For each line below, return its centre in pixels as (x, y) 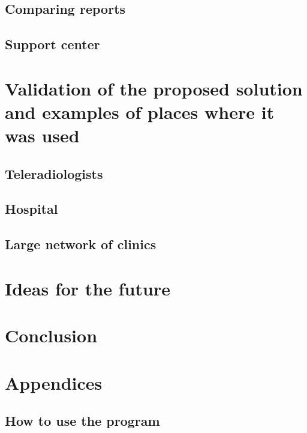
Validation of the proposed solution (154, 88)
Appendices (54, 382)
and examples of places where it (140, 111)
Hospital (31, 209)
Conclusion (51, 335)
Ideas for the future (88, 288)
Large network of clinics (81, 244)
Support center (52, 44)
